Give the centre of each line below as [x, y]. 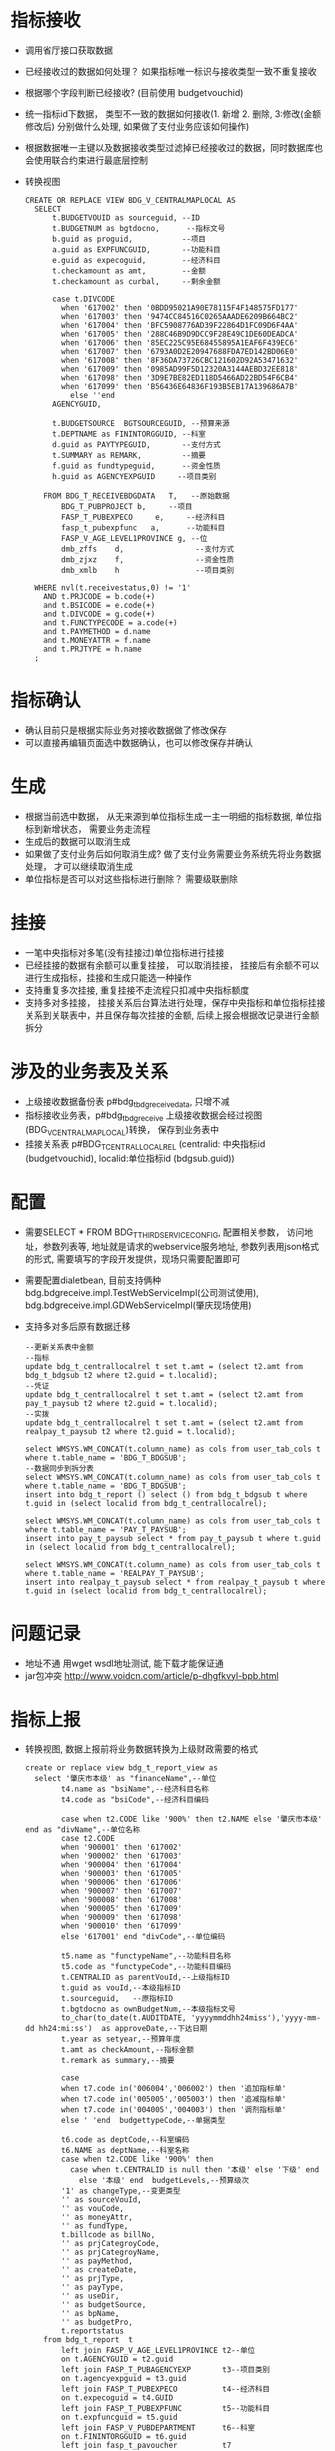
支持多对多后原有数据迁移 [77, 1326]
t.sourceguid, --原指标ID [117, 1999]
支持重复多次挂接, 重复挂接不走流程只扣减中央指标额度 [137, 990]
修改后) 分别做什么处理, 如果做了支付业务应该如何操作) [137, 126]
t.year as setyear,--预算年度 [121, 2039]
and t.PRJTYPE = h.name [92, 649]
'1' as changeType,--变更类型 [121, 2191]
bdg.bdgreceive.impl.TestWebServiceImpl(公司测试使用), [142, 1292]
